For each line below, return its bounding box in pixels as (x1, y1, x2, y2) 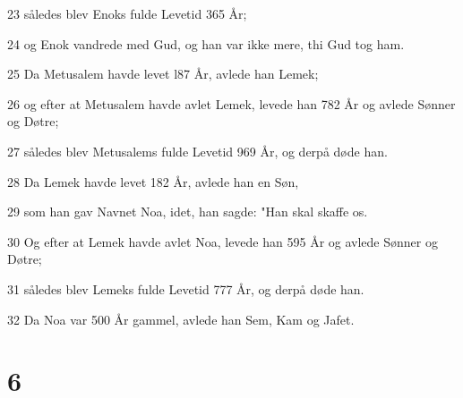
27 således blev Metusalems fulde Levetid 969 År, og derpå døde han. (7, 141, 388, 160)
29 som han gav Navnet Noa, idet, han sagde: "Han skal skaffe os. (7, 202, 368, 221)
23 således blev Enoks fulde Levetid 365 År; (7, 4, 247, 22)
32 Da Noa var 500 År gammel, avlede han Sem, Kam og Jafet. (7, 309, 355, 328)
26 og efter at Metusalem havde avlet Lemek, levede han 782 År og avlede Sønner (7, 94, 456, 113)
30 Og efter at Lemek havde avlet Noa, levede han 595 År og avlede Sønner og (7, 232, 438, 250)
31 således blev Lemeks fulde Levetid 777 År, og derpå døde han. (7, 279, 364, 298)
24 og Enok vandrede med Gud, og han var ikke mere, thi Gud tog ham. (7, 34, 405, 53)
